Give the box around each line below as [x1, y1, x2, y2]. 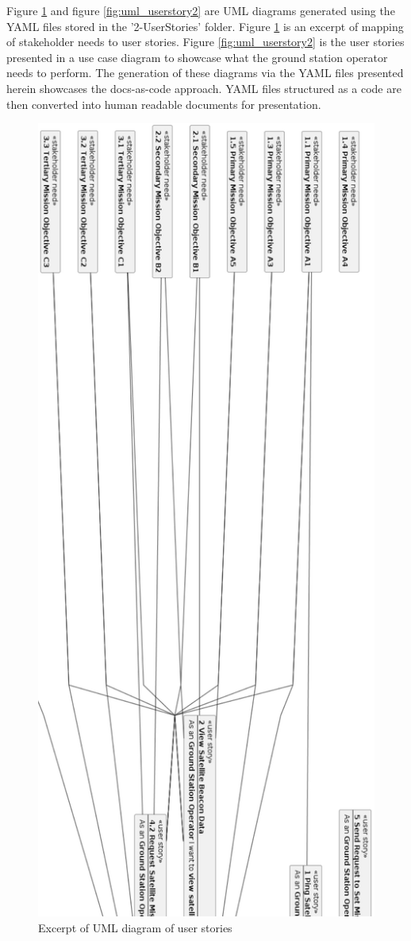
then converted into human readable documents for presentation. [6, 95, 321, 112]
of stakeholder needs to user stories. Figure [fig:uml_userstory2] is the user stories [6, 33, 405, 50]
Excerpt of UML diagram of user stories [38, 919, 232, 935]
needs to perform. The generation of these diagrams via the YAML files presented [6, 64, 404, 81]
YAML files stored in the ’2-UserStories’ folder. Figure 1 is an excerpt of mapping [6, 17, 404, 34]
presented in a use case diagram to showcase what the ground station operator [6, 48, 388, 65]
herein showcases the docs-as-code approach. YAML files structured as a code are [6, 79, 401, 96]
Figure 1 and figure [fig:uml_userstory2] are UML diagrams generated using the [6, 2, 395, 18]
